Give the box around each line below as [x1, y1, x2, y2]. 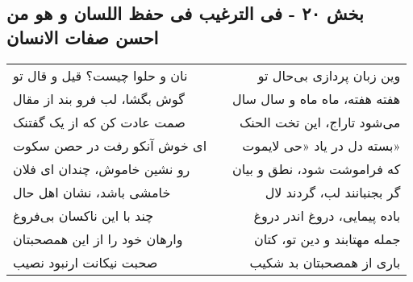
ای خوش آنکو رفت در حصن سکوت [13, 135, 207, 155]
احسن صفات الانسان [6, 24, 159, 49]
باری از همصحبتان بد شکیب [249, 252, 401, 272]
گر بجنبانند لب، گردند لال [265, 182, 401, 201]
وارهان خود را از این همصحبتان [13, 229, 183, 248]
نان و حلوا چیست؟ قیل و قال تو [13, 65, 188, 85]
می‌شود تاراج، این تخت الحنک [239, 112, 401, 131]
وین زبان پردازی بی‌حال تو [257, 65, 401, 85]
